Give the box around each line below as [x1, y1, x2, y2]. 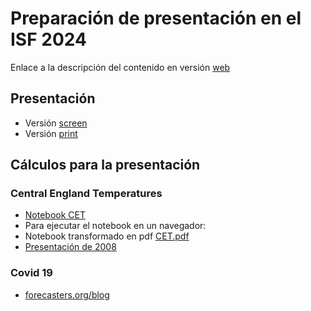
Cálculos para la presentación [10, 157, 201, 174]
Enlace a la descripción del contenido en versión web [10, 61, 231, 73]
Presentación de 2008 [24, 241, 117, 253]
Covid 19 [10, 266, 53, 280]
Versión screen [24, 117, 88, 129]
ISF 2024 [10, 28, 87, 51]
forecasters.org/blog [24, 288, 110, 301]
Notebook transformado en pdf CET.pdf [24, 230, 190, 242]
